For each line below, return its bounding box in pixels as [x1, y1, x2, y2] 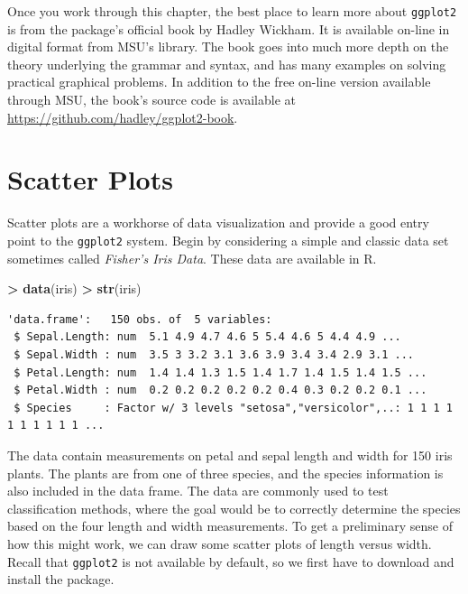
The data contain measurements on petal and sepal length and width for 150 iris [7, 445, 453, 464]
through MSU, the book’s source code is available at [7, 90, 296, 109]
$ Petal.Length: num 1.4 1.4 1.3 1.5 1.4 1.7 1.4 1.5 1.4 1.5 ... [14, 366, 427, 379]
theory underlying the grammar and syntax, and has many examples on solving [7, 54, 446, 73]
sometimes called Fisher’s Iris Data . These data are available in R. [7, 248, 377, 267]
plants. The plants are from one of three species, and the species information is [7, 463, 444, 482]
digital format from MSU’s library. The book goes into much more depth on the [7, 37, 449, 56]
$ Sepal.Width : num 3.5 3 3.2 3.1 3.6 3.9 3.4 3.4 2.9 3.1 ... [14, 348, 415, 361]
